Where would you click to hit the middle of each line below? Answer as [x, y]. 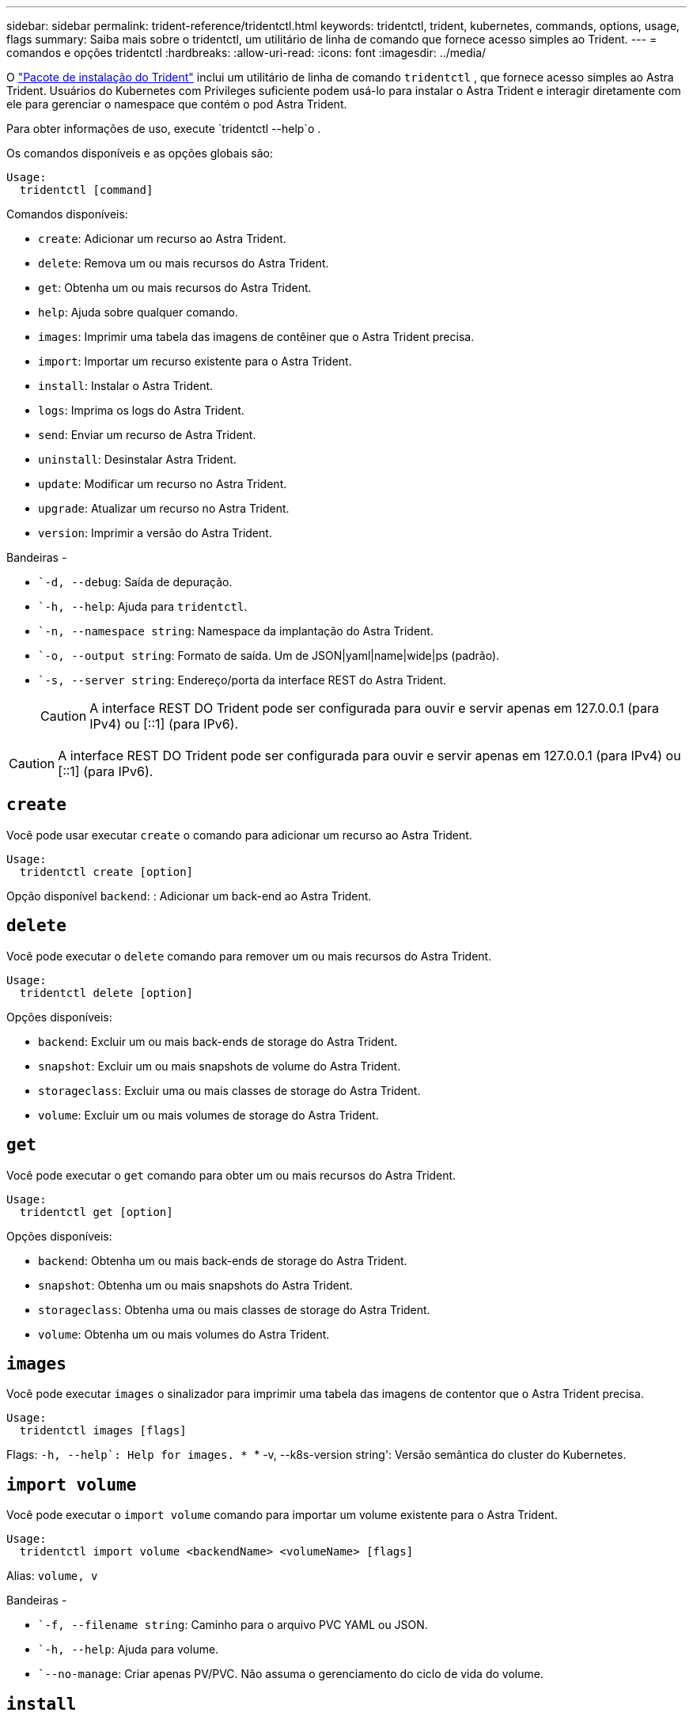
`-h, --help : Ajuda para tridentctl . [143, 606]
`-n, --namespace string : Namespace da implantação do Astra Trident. [236, 631]
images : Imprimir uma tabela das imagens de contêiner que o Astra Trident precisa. [256, 337]
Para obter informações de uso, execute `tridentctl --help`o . [164, 129]
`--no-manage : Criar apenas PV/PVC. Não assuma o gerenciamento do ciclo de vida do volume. [291, 1674]
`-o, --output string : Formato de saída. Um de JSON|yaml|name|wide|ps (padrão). [269, 655]
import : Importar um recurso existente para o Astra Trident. [195, 361]
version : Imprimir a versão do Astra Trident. [155, 533]
